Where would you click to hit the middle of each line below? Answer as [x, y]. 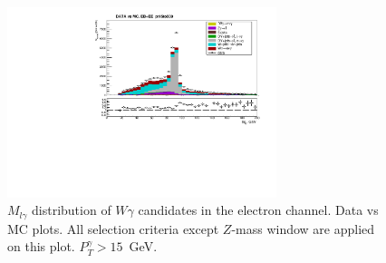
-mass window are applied [303, 228]
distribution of [72, 210]
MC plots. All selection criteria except [113, 228]
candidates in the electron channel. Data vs [258, 210]
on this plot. [41, 246]
